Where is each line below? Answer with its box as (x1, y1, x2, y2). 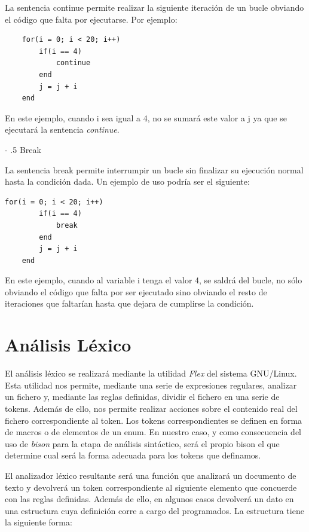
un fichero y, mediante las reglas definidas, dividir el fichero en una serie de (5, 390, 280, 403)
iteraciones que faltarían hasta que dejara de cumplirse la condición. (5, 297, 254, 310)
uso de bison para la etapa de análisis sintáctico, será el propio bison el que (5, 437, 280, 450)
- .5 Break (5, 143, 41, 155)
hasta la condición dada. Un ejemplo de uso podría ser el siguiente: (5, 175, 250, 188)
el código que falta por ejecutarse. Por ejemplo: (5, 13, 178, 25)
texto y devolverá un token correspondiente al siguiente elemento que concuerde (5, 481, 297, 493)
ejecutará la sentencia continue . (5, 123, 120, 136)
